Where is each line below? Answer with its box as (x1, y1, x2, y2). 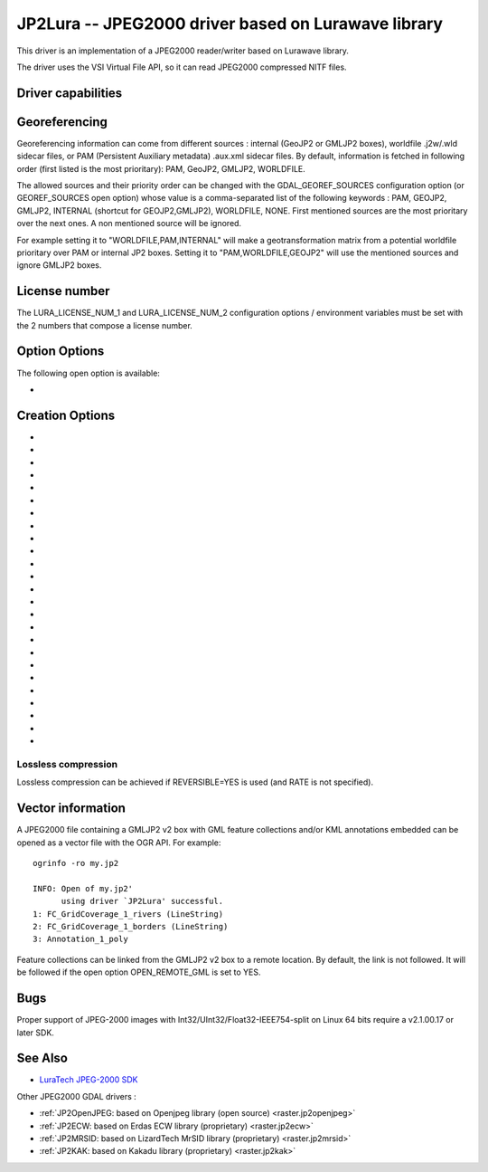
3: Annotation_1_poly (33, 934, 128, 945)
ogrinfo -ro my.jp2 (33, 858, 119, 869)
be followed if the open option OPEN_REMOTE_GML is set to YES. (16, 967, 261, 977)
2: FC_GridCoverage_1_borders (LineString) (33, 921, 229, 932)
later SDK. (16, 1027, 54, 1038)
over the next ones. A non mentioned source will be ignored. (16, 218, 242, 229)
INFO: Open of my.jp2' (33, 883, 134, 893)
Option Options (16, 344, 105, 359)
